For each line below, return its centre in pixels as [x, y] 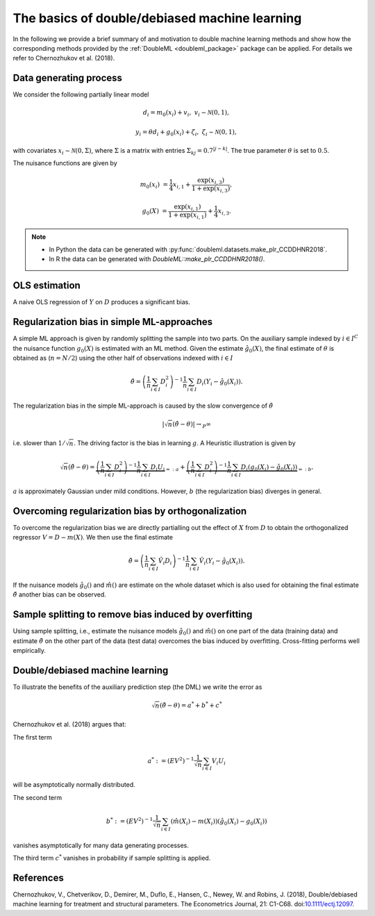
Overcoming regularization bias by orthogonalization [130, 511]
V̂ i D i [165, 561]
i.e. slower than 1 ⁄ [39, 443]
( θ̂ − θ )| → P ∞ [192, 425]
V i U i [218, 762]
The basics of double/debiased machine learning [157, 18]
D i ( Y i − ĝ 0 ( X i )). [220, 382]
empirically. [30, 651]
